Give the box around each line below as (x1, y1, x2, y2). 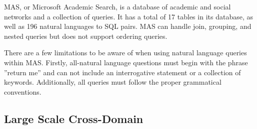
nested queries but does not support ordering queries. (4, 30, 167, 41)
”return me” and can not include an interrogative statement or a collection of (4, 67, 241, 77)
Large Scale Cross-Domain (4, 111, 143, 126)
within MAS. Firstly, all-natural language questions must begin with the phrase (4, 57, 248, 67)
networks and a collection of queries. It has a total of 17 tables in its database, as (4, 11, 253, 21)
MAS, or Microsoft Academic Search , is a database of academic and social (4, 1, 231, 11)
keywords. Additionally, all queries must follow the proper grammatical (4, 77, 221, 87)
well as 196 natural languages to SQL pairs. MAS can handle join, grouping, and (4, 21, 251, 31)
